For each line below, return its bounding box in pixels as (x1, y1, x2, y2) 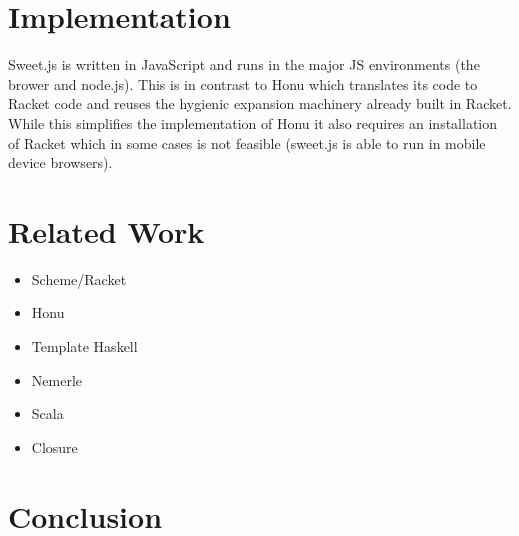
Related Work (8, 210, 205, 251)
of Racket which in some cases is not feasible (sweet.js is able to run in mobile (8, 132, 486, 153)
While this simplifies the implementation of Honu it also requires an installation (8, 112, 498, 133)
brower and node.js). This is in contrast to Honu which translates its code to (8, 73, 478, 94)
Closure (31, 436, 78, 457)
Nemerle (31, 369, 82, 390)
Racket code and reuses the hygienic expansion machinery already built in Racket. (8, 93, 512, 114)
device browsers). (8, 152, 113, 173)
